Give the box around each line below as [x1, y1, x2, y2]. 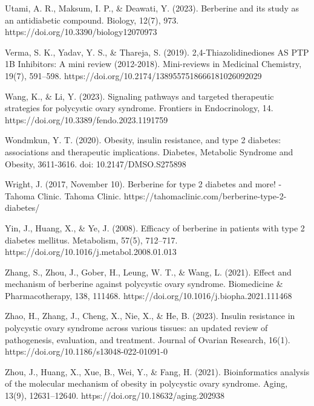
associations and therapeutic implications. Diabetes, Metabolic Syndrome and [5, 145, 293, 158]
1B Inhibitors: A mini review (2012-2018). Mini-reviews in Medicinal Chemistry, [5, 57, 302, 70]
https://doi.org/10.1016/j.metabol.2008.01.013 [5, 245, 177, 258]
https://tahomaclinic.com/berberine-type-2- [123, 189, 287, 202]
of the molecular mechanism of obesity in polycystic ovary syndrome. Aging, [5, 377, 288, 390]
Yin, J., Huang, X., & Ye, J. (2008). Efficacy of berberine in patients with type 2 [5, 221, 305, 234]
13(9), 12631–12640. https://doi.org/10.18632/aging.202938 [5, 389, 224, 402]
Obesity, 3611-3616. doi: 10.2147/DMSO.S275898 [5, 157, 186, 170]
